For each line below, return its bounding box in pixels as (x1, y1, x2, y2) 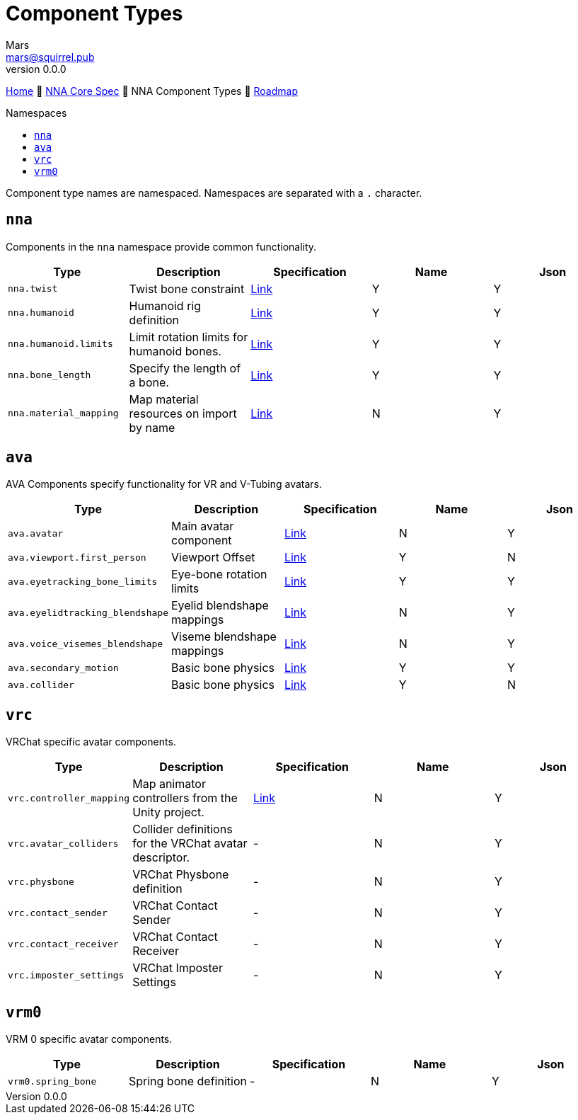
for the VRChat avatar (132, 836, 248, 851)
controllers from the (132, 791, 238, 806)
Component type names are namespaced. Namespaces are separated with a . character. (6, 186, 422, 199)
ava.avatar (8, 527, 64, 539)
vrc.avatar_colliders (8, 838, 119, 849)
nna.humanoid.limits (8, 338, 113, 350)
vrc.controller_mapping (8, 792, 130, 804)
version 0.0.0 (6, 62, 67, 75)
